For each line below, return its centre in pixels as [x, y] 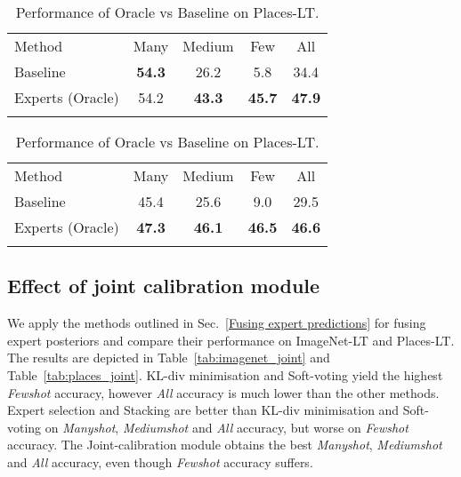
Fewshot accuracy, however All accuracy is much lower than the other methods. [223, 392]
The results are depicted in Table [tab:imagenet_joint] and [169, 358]
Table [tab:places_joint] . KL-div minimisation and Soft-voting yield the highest [225, 374]
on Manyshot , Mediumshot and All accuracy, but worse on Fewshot [226, 427]
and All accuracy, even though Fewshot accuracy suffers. [160, 461]
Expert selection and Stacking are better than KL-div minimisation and [203, 410]
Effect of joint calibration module [164, 286]
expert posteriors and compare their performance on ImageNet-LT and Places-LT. [231, 340]
